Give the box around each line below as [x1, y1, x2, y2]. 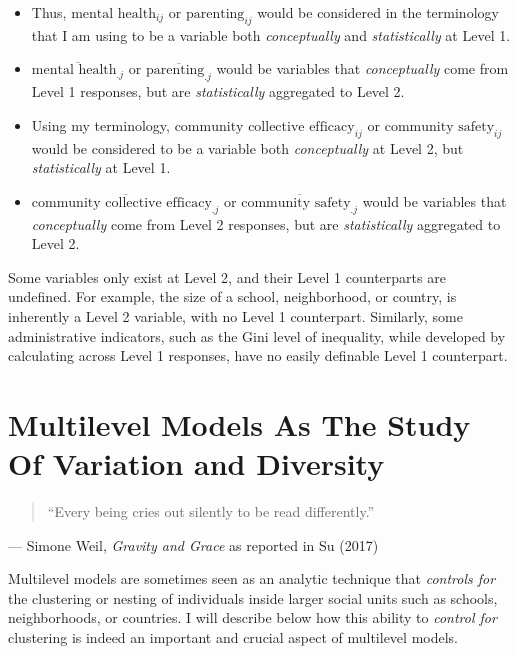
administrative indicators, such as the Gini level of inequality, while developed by [8, 325, 506, 346]
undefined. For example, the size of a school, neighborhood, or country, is [8, 286, 457, 307]
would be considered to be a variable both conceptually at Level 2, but [31, 137, 464, 158]
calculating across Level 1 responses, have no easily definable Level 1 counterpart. [8, 345, 508, 366]
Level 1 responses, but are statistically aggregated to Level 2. [31, 81, 405, 102]
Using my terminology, [31, 114, 170, 135]
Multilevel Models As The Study [8, 403, 471, 444]
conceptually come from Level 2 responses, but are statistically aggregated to [31, 213, 501, 234]
